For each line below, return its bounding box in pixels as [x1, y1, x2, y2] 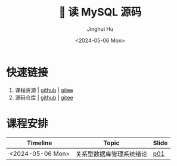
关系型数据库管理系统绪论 [75, 149, 148, 158]
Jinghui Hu [86, 25, 114, 33]
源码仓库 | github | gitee [14, 94, 73, 101]
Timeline [26, 139, 52, 147]
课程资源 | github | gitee [14, 87, 73, 94]
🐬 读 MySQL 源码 [58, 5, 142, 19]
